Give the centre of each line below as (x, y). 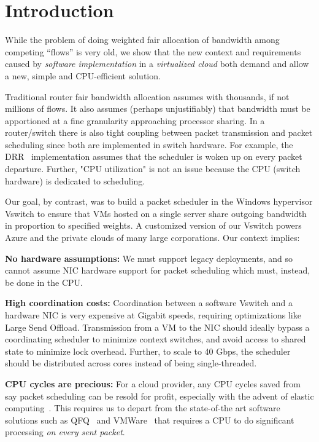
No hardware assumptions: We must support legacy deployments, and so (149, 258)
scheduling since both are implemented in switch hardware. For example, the (149, 144)
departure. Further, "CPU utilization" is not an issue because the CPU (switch (153, 169)
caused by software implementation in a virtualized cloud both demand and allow (157, 64)
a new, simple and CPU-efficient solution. (83, 75)
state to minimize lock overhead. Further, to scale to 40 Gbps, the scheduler (148, 351)
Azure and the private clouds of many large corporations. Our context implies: (152, 238)
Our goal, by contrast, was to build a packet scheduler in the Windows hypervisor (159, 201)
